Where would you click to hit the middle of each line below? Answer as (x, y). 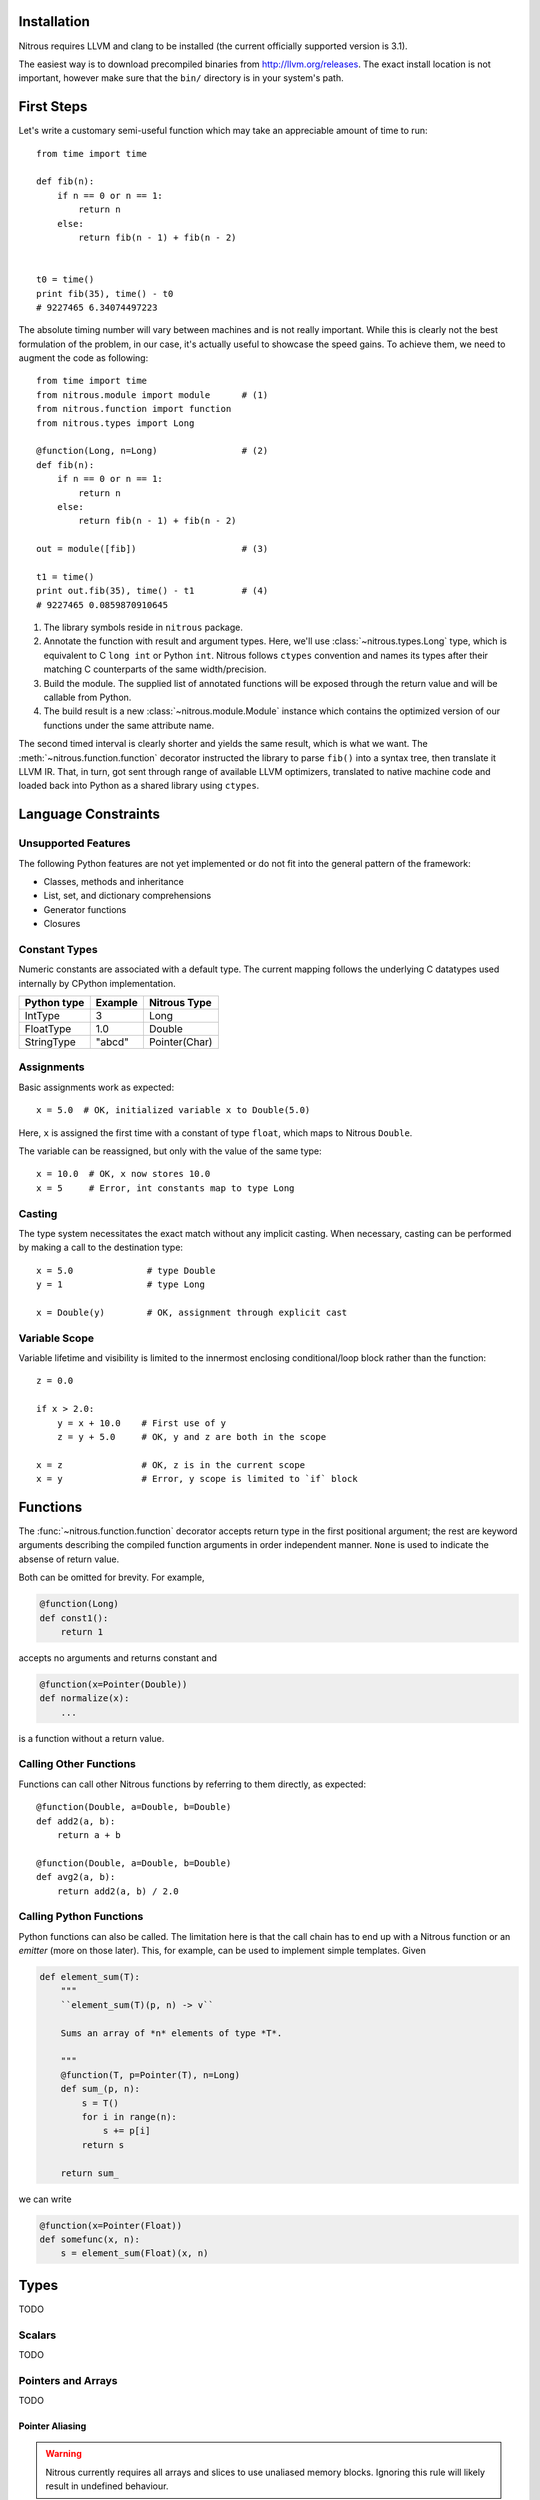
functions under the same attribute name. (129, 725)
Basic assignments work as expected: (96, 1087)
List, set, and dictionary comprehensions (127, 896)
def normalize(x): (84, 1698)
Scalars (37, 2335)
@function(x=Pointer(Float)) (111, 2225)
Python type (54, 1003)
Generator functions (85, 909)
